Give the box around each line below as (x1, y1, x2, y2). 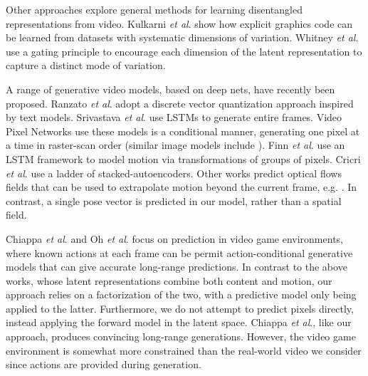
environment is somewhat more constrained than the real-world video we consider (6, 343, 362, 357)
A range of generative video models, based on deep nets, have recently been (6, 81, 335, 96)
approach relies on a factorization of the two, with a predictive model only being (6, 287, 357, 302)
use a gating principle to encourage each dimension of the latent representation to (6, 43, 362, 58)
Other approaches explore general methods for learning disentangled (6, 2, 303, 16)
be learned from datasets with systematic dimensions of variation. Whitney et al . (6, 30, 359, 45)
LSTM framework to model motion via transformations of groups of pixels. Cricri (6, 151, 361, 166)
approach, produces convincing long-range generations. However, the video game (6, 329, 356, 344)
